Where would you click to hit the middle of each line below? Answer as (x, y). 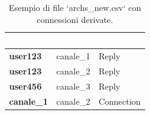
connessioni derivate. (75, 19)
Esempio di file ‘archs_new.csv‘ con (75, 7)
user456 (26, 86)
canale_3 (73, 86)
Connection (120, 101)
